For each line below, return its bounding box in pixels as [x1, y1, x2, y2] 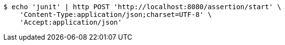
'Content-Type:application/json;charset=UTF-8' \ [19, 11, 212, 18]
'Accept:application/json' [19, 18, 122, 26]
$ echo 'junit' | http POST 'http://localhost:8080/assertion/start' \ [3, 3, 282, 11]
